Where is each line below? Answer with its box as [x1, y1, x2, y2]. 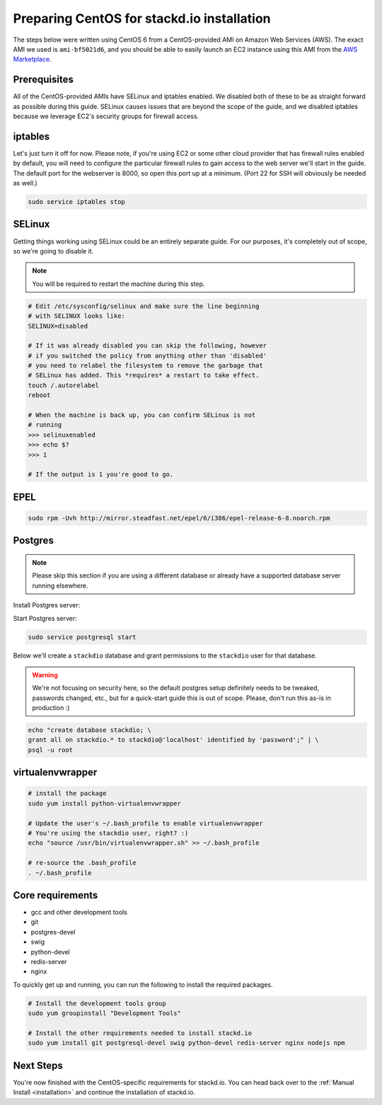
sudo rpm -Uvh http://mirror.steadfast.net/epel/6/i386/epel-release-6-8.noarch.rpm [28, 514, 330, 522]
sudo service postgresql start [28, 633, 137, 641]
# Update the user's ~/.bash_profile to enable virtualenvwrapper [28, 819, 263, 828]
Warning [32, 670, 58, 679]
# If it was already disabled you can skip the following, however [28, 342, 267, 350]
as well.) [13, 179, 38, 188]
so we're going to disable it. [13, 246, 94, 255]
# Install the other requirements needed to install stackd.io [28, 1029, 253, 1037]
